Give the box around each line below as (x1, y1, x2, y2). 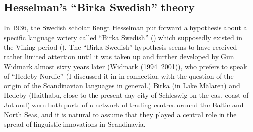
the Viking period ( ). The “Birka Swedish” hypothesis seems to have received (4, 42, 237, 52)
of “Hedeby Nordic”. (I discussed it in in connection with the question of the (4, 71, 234, 81)
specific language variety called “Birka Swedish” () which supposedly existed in (4, 32, 243, 42)
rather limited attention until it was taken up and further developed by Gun (4, 51, 234, 61)
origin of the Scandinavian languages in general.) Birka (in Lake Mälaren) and (4, 80, 240, 90)
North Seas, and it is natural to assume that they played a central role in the (4, 109, 237, 119)
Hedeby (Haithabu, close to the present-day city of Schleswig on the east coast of (4, 90, 249, 100)
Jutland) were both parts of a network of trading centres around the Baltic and (4, 99, 244, 109)
